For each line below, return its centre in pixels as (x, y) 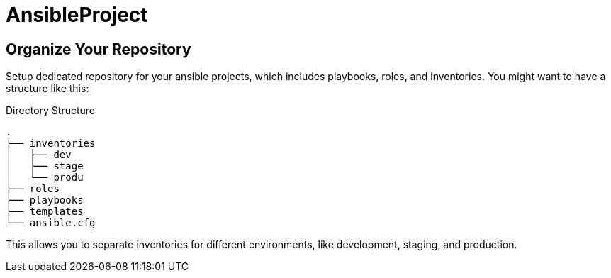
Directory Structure (50, 111)
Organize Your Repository (99, 49)
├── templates (45, 212)
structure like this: (47, 89)
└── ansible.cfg (51, 223)
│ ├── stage (45, 166)
